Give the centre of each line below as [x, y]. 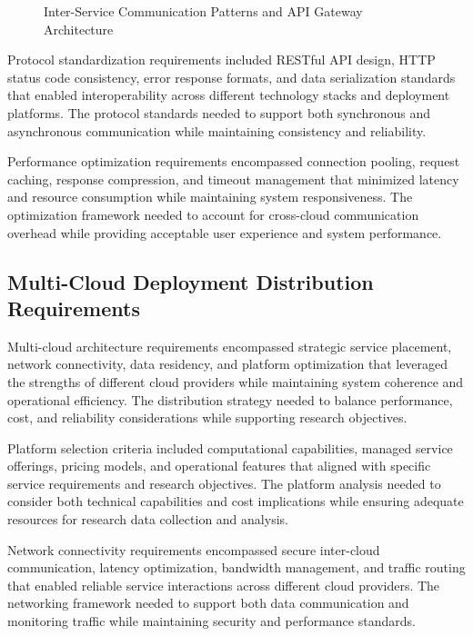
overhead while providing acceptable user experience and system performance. [225, 232]
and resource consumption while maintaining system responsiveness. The [210, 197]
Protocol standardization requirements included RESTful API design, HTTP [221, 60]
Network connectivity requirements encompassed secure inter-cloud [194, 549]
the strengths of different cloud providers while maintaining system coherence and [236, 381]
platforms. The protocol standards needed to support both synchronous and [219, 112]
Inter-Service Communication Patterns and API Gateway [203, 11]
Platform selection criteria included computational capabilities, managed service [230, 447]
